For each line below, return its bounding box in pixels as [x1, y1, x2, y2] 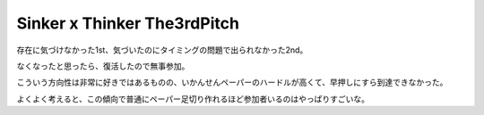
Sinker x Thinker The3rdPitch [16, 13, 239, 33]
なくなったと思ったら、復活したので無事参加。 [16, 61, 190, 71]
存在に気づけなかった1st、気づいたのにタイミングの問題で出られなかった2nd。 [16, 45, 308, 55]
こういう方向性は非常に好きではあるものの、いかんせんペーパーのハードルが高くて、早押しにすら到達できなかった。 [16, 77, 448, 88]
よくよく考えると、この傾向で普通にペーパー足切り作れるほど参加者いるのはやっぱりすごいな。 [16, 94, 369, 104]
